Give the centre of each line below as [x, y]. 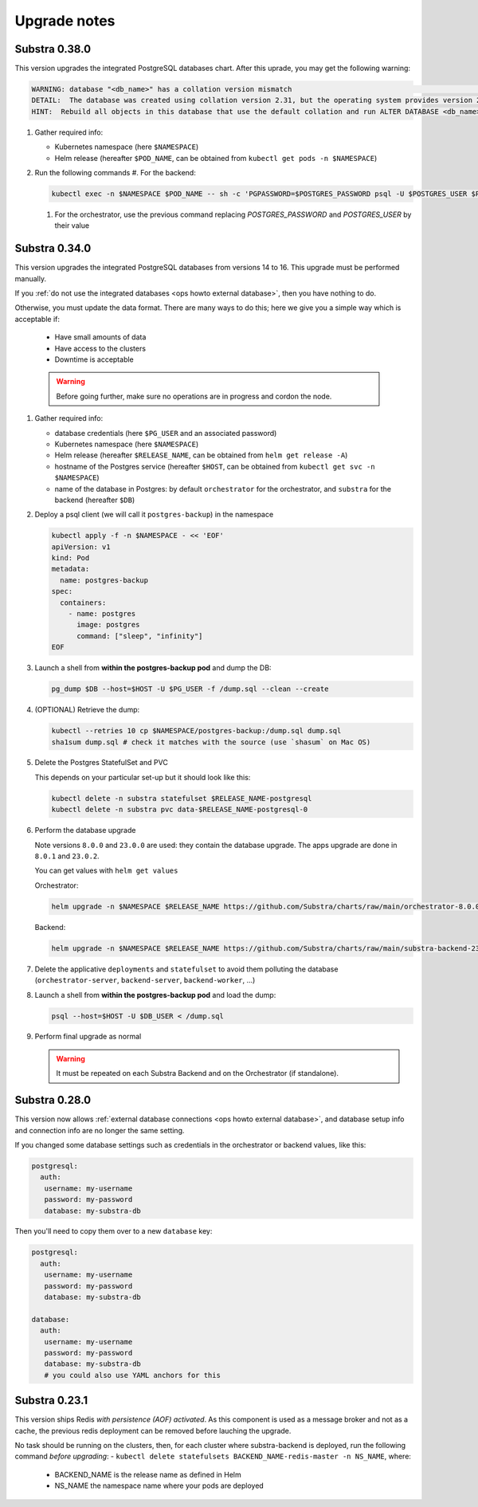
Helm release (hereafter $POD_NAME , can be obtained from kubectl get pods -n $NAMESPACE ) [216, 158]
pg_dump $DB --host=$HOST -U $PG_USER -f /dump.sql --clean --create [190, 689]
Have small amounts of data [100, 337]
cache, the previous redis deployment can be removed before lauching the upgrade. [153, 1430]
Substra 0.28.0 [53, 1100]
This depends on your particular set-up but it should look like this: [143, 777]
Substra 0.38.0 [53, 49]
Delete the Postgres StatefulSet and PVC [102, 763]
